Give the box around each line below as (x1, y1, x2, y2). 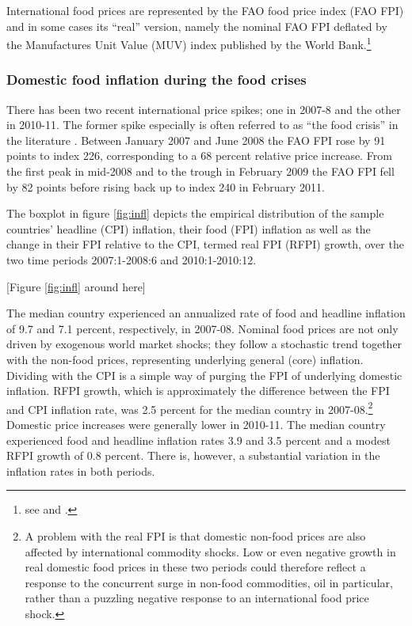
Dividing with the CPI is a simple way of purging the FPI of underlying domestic (6, 366, 402, 383)
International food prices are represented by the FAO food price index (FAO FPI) (6, 2, 404, 18)
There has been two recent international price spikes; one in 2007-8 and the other (6, 101, 401, 117)
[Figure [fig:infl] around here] (6, 278, 146, 294)
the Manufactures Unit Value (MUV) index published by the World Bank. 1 (6, 34, 372, 52)
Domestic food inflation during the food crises (6, 70, 307, 89)
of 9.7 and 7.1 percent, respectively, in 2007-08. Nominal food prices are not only (6, 320, 399, 336)
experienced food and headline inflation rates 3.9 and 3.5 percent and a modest (6, 431, 391, 448)
